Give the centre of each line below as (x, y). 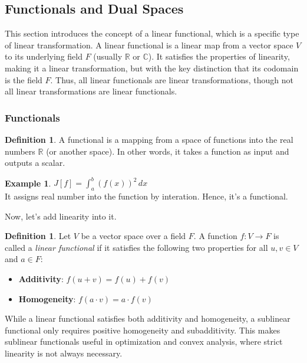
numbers (20, 151)
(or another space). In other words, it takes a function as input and (168, 151)
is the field (24, 79)
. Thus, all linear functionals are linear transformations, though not (172, 79)
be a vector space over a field (133, 236)
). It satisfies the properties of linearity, (219, 56)
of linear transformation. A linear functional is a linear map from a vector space (149, 45)
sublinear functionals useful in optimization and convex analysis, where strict (144, 341)
